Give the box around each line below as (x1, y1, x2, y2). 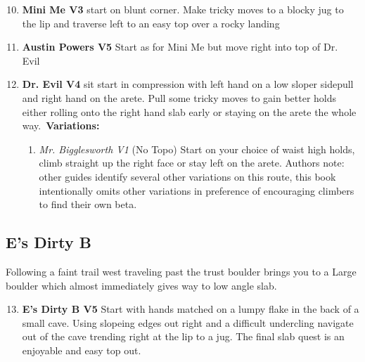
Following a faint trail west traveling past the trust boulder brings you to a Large (6, 264, 357, 278)
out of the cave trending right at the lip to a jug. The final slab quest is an (22, 329, 345, 344)
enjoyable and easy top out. (22, 342, 141, 357)
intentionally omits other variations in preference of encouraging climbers (39, 183, 354, 198)
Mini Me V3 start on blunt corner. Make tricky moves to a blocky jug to (22, 2, 344, 16)
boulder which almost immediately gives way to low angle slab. (6, 278, 277, 292)
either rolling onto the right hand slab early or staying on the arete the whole (22, 104, 357, 119)
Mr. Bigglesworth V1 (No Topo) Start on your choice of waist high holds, (39, 141, 355, 156)
